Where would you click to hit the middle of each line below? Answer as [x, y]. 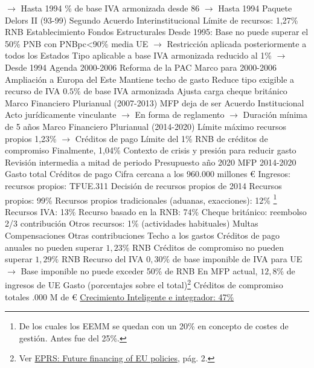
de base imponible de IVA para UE [237, 259]
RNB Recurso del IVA [102, 259]
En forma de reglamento [180, 115]
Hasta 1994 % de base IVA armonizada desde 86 [110, 8]
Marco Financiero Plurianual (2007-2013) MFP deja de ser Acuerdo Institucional [155, 102]
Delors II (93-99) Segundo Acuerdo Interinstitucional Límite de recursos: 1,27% [152, 20]
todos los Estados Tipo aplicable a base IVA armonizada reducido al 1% [139, 55]
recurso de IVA [33, 91]
